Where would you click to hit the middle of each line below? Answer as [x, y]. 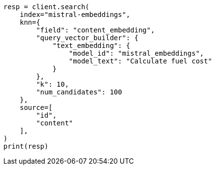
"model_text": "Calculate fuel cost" [140, 61]
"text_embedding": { [91, 46]
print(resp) [26, 146]
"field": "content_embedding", [95, 30]
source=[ [36, 108]
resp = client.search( [47, 7]
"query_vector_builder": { [87, 38]
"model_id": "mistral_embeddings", [136, 53]
